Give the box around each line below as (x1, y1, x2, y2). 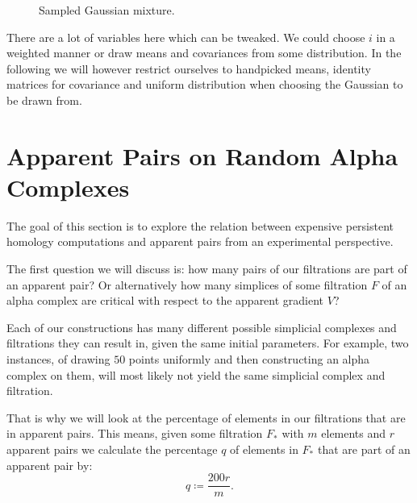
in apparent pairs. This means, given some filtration (6, 425, 263, 442)
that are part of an (317, 441, 411, 457)
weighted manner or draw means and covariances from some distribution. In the (6, 44, 402, 61)
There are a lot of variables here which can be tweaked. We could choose (6, 28, 365, 45)
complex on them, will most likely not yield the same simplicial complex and (6, 366, 386, 383)
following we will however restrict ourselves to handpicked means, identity (6, 60, 371, 77)
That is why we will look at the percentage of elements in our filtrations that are (6, 409, 406, 426)
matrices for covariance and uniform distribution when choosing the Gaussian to (6, 76, 403, 93)
